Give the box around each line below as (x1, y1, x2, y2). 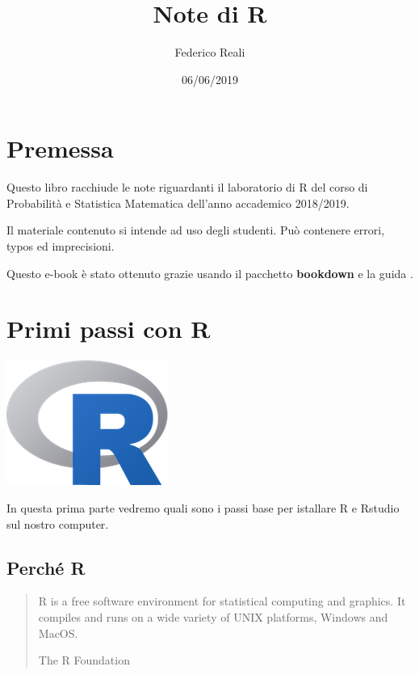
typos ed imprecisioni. (6, 238, 115, 255)
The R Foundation (38, 652, 130, 669)
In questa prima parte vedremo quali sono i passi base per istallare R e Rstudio (6, 499, 400, 516)
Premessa (6, 132, 114, 165)
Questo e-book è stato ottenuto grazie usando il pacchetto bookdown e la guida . (6, 264, 413, 281)
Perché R (6, 555, 86, 580)
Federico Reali (174, 44, 245, 61)
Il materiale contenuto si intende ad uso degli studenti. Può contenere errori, (6, 221, 385, 238)
